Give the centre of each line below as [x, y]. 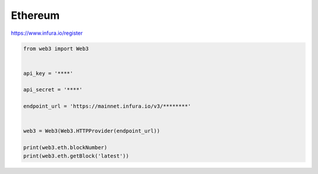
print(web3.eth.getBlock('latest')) [76, 156]
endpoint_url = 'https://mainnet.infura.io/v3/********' [107, 106]
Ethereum [35, 15]
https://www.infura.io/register [47, 33]
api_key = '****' [48, 73]
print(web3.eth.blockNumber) [65, 148]
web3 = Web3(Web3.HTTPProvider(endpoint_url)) [92, 131]
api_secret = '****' [53, 90]
